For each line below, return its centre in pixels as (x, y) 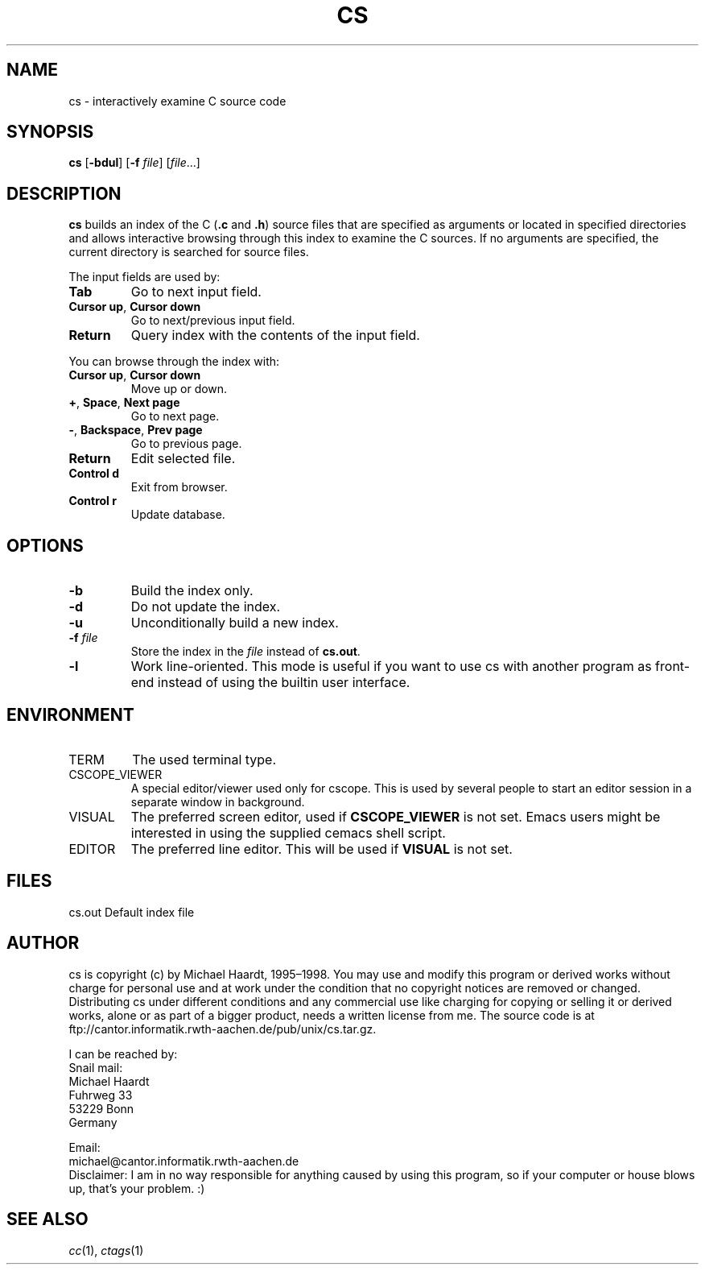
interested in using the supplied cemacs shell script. (288, 832)
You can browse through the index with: (174, 362)
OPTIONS (45, 545)
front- (673, 667)
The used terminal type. (204, 759)
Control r (93, 501)
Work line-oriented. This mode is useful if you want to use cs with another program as (391, 667)
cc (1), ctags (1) (106, 1250)
